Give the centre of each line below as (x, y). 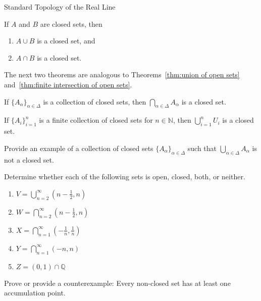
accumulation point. (35, 293)
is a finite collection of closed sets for (96, 120)
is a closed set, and (66, 41)
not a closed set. (29, 159)
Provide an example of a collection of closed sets (79, 148)
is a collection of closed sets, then (95, 101)
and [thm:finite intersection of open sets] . (68, 84)
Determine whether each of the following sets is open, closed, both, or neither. (125, 177)
